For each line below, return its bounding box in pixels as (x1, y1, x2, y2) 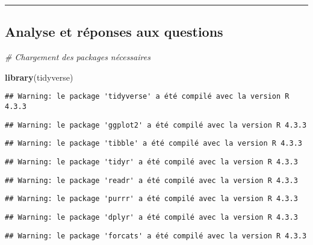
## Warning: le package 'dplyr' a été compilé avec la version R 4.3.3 (5, 212, 298, 222)
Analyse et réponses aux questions (5, 22, 223, 41)
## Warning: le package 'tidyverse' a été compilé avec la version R (5, 92, 290, 101)
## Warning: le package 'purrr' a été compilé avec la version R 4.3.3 (5, 194, 298, 203)
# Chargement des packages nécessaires (5, 51, 150, 63)
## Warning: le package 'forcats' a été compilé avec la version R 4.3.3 (5, 231, 307, 240)
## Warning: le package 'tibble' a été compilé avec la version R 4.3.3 (5, 139, 302, 148)
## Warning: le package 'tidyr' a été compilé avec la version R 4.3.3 (5, 158, 298, 167)
